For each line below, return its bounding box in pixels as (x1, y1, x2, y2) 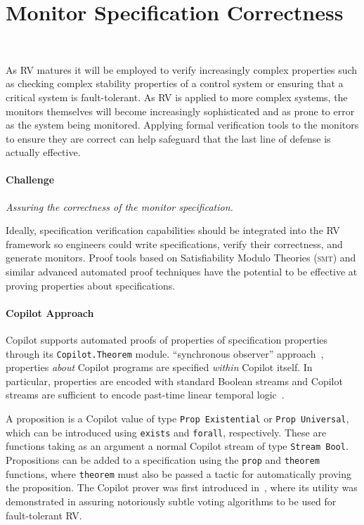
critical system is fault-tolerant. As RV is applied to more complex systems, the (6, 89, 348, 104)
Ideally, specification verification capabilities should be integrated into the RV (6, 223, 340, 238)
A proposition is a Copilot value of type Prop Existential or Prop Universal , (6, 411, 349, 426)
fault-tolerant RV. (6, 507, 82, 522)
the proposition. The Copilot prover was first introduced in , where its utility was (6, 480, 358, 495)
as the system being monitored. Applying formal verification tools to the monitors (6, 117, 359, 132)
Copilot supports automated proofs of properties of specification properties (6, 332, 328, 347)
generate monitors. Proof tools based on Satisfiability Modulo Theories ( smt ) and (6, 250, 356, 265)
